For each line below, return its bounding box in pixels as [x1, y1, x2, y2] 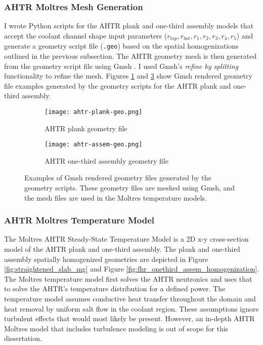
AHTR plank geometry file [45, 123, 127, 133]
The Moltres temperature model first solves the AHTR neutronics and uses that [4, 273, 252, 284]
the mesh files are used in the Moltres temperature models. [24, 192, 207, 203]
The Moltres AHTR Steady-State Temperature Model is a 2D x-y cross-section [4, 234, 249, 244]
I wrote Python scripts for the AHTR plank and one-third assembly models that [4, 20, 253, 31]
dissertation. [4, 333, 42, 343]
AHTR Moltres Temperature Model [4, 214, 155, 226]
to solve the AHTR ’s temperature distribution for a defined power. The [4, 283, 226, 294]
